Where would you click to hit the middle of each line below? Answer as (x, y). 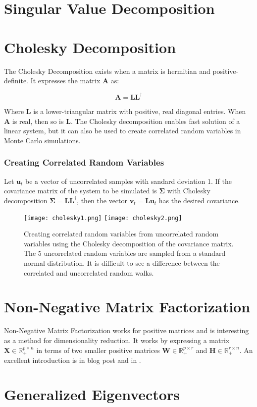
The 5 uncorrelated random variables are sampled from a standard (125, 253)
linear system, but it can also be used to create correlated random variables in (123, 131)
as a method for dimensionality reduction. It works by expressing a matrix (117, 340)
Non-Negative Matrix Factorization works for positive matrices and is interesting (127, 330)
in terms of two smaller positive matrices (98, 350)
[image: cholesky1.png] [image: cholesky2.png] (103, 218)
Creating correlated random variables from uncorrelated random (121, 234)
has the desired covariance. (199, 200)
